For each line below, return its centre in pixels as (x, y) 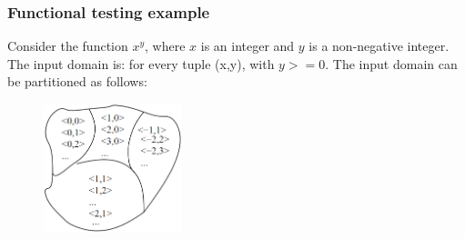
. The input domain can (391, 63)
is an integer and (248, 46)
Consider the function (68, 46)
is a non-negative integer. (379, 46)
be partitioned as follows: (77, 81)
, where (165, 46)
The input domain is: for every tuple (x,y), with (141, 63)
